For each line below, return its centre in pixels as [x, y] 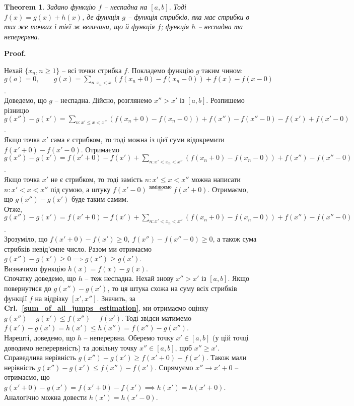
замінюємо [160, 187]
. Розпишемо [225, 100]
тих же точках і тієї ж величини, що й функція [80, 26]
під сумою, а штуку [81, 189]
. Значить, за [116, 298]
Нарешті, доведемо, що [40, 338]
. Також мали [226, 357]
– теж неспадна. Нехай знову [129, 278]
